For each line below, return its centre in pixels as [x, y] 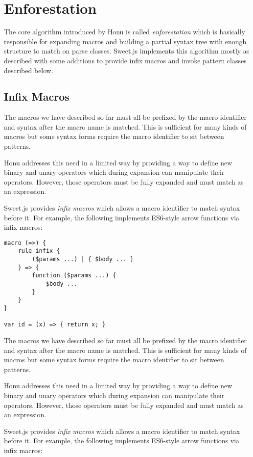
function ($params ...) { [74, 276]
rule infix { [39, 251]
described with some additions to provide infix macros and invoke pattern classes [125, 60]
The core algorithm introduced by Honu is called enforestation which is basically [125, 32]
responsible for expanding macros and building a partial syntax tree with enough [125, 41]
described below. [29, 70]
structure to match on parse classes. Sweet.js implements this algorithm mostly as [127, 51]
